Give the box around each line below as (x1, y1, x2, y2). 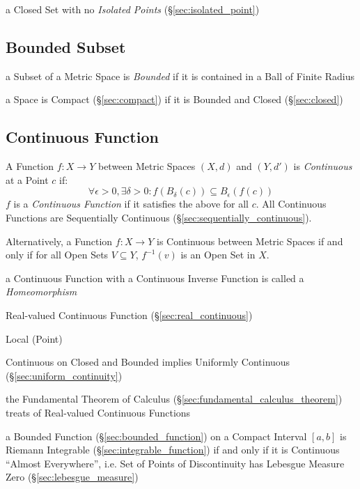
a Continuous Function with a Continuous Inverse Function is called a (6, 270, 304, 285)
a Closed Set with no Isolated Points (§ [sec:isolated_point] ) (6, 2, 260, 16)
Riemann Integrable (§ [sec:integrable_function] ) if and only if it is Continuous (6, 442, 340, 457)
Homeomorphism (6, 284, 77, 299)
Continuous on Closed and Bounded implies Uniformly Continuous (6, 355, 290, 369)
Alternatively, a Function (6, 233, 113, 248)
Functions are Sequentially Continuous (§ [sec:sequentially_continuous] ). (6, 210, 312, 224)
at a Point (6, 172, 49, 187)
